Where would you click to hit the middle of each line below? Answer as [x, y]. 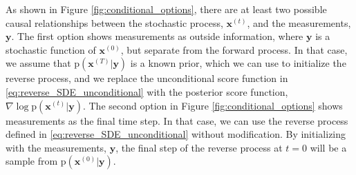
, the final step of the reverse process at [199, 147]
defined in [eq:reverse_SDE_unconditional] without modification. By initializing [176, 134]
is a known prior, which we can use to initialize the [238, 63]
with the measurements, [56, 147]
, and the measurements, [299, 22]
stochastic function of [51, 49]
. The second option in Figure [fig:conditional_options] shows [213, 105]
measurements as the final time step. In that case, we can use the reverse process [177, 120]
